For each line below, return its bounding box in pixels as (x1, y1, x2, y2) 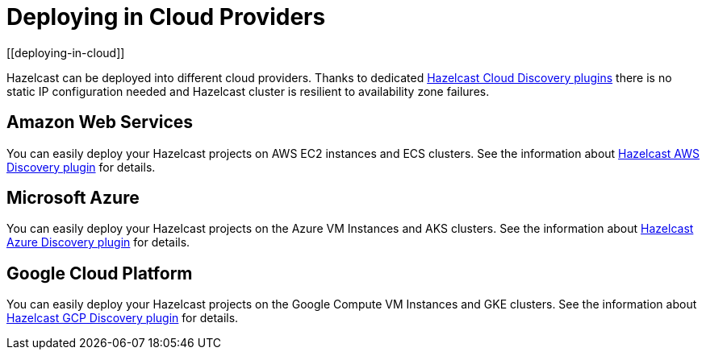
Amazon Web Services (6, 112, 194, 133)
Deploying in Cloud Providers (6, 3, 326, 31)
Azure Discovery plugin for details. (6, 235, 190, 250)
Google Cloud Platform (6, 263, 193, 284)
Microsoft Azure (6, 188, 140, 209)
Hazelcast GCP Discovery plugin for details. (6, 311, 239, 325)
